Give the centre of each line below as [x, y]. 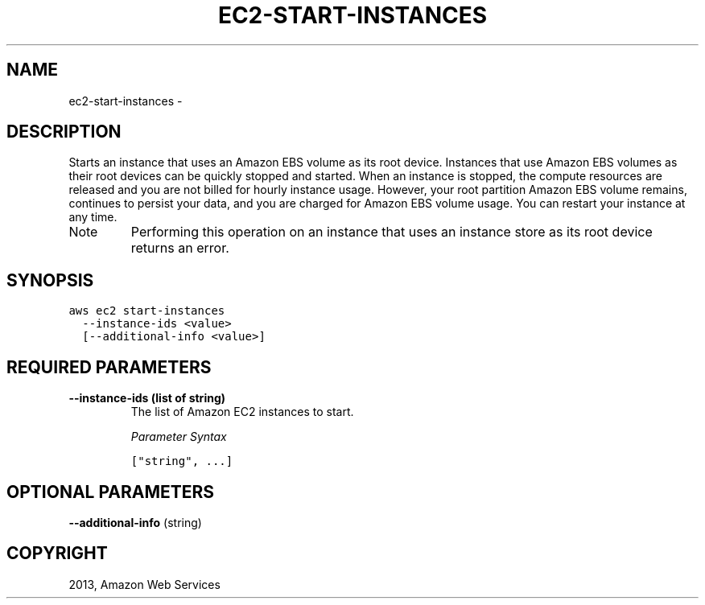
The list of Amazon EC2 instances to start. [242, 412]
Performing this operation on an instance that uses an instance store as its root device [392, 232]
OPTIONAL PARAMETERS [111, 492]
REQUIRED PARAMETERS [109, 367]
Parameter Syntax [179, 437]
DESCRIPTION [64, 132]
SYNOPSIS [50, 280]
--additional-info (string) [135, 522]
